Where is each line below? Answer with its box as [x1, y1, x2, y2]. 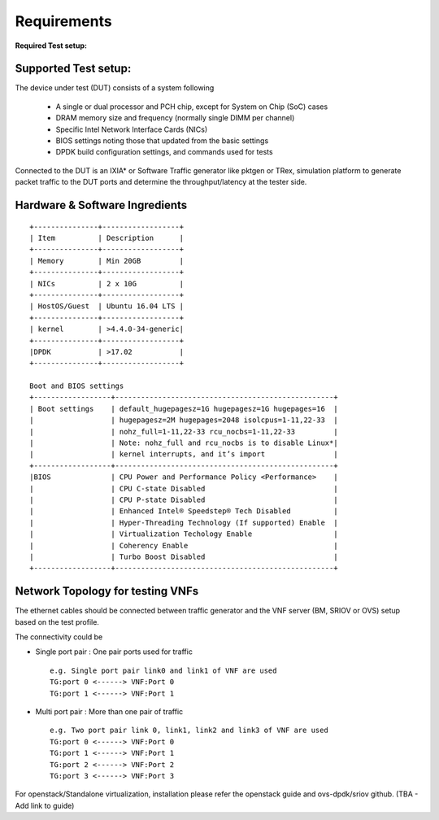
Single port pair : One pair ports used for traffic [35, 647, 193, 656]
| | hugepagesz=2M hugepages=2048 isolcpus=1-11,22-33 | [29, 416, 338, 425]
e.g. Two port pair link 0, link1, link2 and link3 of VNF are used [50, 726, 328, 735]
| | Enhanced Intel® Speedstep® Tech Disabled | [29, 507, 338, 516]
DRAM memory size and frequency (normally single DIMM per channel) [55, 113, 295, 123]
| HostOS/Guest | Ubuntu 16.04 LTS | [29, 302, 185, 311]
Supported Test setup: [15, 62, 132, 76]
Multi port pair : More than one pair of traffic [35, 706, 184, 716]
